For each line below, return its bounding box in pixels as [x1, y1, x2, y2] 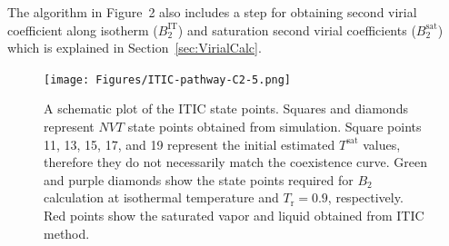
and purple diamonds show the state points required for [44, 170, 354, 189]
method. [44, 223, 90, 242]
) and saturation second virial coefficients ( [177, 20, 416, 39]
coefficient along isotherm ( [7, 20, 158, 39]
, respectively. [327, 188, 404, 207]
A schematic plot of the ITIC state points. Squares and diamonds [44, 99, 408, 118]
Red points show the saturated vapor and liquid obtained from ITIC [44, 206, 424, 224]
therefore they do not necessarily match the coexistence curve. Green [44, 153, 428, 172]
